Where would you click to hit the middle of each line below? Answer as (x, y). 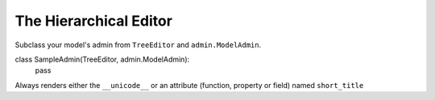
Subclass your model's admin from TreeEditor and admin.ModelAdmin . (138, 45)
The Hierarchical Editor (94, 21)
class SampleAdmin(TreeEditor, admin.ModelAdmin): (102, 59)
